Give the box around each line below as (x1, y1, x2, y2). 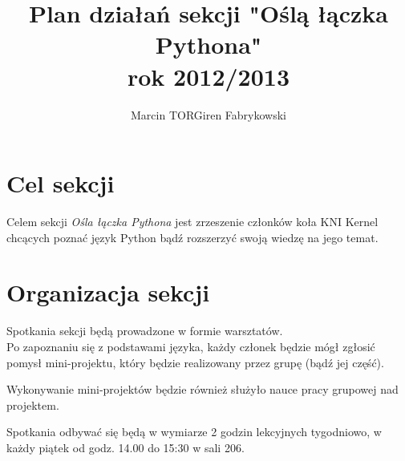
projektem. (6, 396, 59, 413)
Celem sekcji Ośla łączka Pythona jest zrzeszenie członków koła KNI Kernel (6, 213, 379, 230)
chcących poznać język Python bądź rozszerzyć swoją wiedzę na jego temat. (6, 228, 379, 245)
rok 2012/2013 (128, 59, 290, 92)
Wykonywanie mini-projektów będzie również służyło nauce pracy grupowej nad (6, 381, 399, 398)
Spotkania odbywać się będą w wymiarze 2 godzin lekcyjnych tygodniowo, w (6, 423, 382, 440)
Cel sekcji (6, 167, 115, 200)
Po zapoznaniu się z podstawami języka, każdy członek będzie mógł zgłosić (6, 338, 375, 354)
